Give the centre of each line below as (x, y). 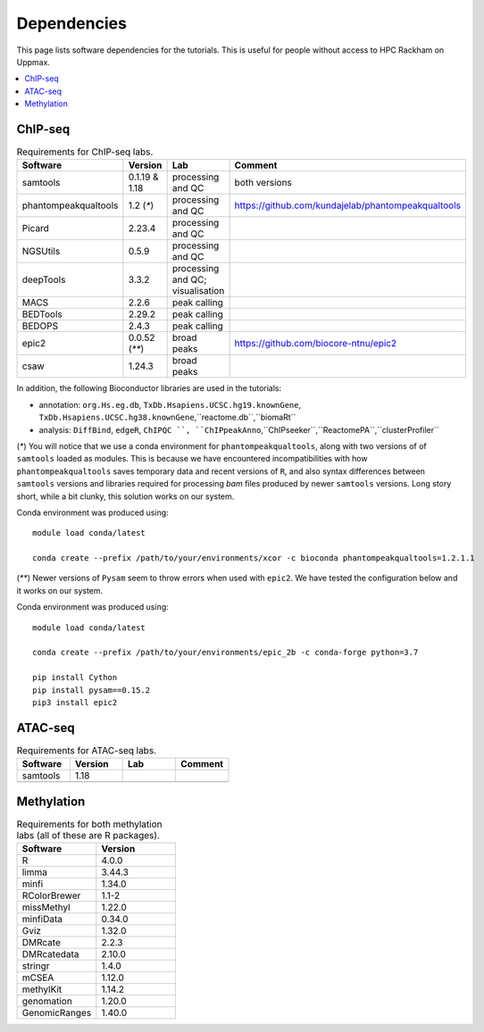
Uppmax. (33, 62)
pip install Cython (75, 678)
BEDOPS (40, 326)
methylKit (42, 989)
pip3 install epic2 (75, 702)
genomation (47, 1002)
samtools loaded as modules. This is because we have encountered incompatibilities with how (192, 459)
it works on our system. (60, 590)
